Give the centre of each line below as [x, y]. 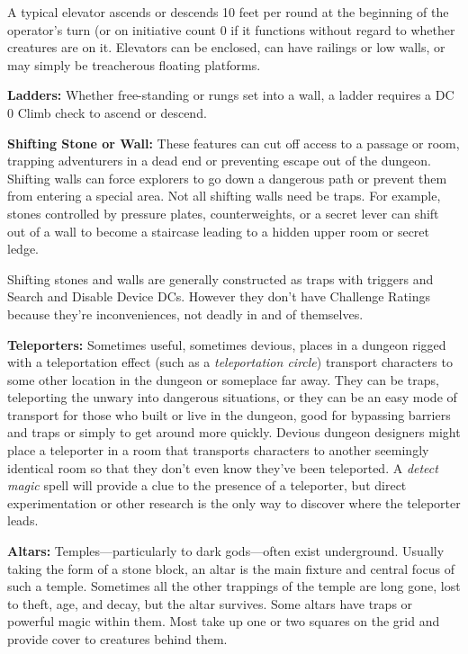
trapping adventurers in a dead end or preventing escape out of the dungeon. [219, 161]
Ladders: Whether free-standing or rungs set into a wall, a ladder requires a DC [231, 95]
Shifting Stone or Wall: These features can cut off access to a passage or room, [234, 143]
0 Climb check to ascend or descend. [107, 112]
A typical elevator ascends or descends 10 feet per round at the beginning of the [228, 12]
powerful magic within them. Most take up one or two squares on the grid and [224, 621]
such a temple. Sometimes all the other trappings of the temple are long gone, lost [234, 586]
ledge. [23, 249]
